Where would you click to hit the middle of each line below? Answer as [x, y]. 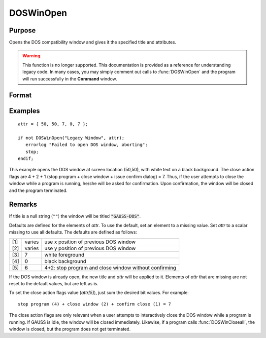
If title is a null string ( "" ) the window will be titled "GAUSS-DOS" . [75, 216]
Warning [31, 56]
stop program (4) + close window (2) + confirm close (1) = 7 [95, 304]
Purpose [22, 30]
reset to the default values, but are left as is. [54, 284]
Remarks [23, 205]
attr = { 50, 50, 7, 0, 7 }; [53, 124]
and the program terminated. [38, 190]
